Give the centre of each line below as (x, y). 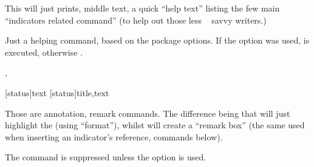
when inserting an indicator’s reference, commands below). (114, 136)
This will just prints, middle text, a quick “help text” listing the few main (142, 8)
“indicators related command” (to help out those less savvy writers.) (136, 20)
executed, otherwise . (44, 52)
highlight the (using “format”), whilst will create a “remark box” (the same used (155, 125)
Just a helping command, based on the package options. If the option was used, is (157, 40)
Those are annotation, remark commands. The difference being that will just (148, 113)
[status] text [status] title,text (57, 92)
